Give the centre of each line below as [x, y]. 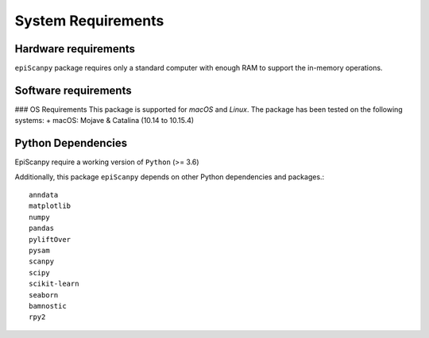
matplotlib [50, 206]
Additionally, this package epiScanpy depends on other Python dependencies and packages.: [170, 177]
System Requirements [89, 21]
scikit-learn [54, 284]
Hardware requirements [75, 49]
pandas [42, 229]
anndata [44, 195]
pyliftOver [50, 239]
